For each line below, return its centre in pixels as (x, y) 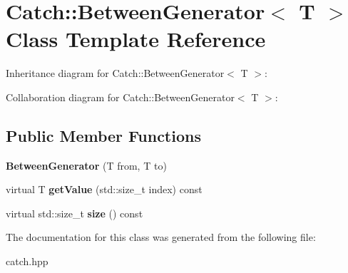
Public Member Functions (103, 135)
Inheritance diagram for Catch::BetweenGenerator (115, 73)
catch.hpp (27, 261)
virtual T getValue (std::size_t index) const (104, 189)
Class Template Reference (136, 39)
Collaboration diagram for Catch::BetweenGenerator (120, 97)
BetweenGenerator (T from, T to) (86, 165)
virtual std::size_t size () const (75, 213)
